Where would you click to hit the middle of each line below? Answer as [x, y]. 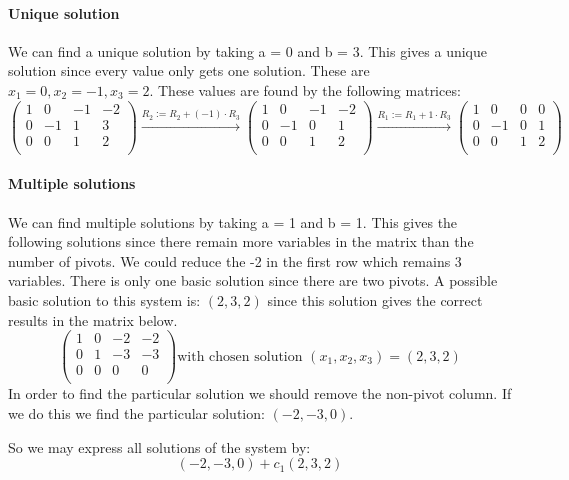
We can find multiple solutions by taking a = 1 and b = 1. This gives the [233, 221]
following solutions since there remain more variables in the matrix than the [241, 241]
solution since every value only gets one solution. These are [189, 70]
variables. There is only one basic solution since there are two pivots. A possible [253, 280]
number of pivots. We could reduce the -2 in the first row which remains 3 [235, 260]
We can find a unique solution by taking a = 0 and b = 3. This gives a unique [247, 50]
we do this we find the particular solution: [136, 412]
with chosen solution [240, 356]
